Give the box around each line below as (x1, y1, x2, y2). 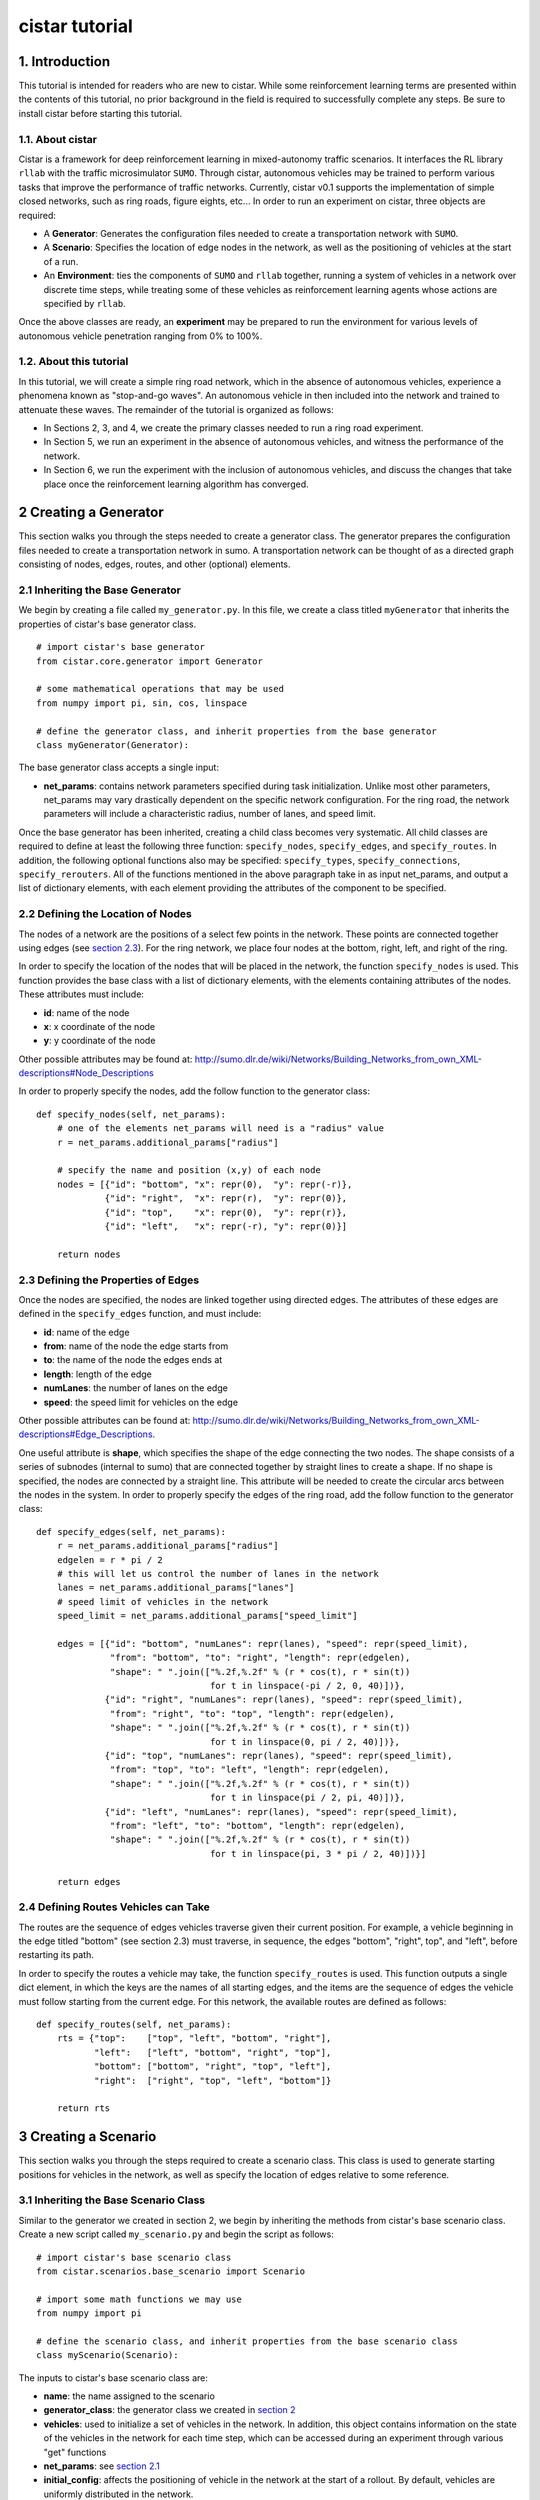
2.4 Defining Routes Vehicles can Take (18, 1900, 210, 1914)
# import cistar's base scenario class (36, 2251, 232, 2263)
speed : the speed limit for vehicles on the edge (43, 1396, 239, 1408)
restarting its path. (18, 1949, 94, 1961)
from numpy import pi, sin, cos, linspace (36, 697, 248, 709)
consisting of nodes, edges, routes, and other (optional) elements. (18, 558, 291, 570)
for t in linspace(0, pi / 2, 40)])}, (210, 1736, 400, 1747)
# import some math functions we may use (36, 2293, 242, 2305)
